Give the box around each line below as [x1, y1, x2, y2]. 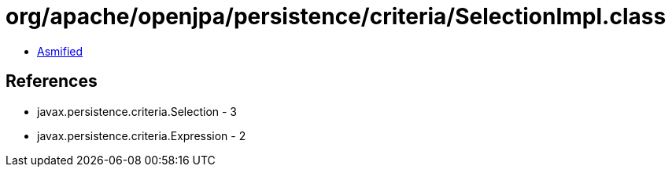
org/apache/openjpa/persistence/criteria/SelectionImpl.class [6, 3, 666, 30]
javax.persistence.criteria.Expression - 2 [37, 128, 246, 142]
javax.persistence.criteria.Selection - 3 [37, 104, 238, 118]
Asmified [37, 44, 83, 58]
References [6, 71, 98, 92]
